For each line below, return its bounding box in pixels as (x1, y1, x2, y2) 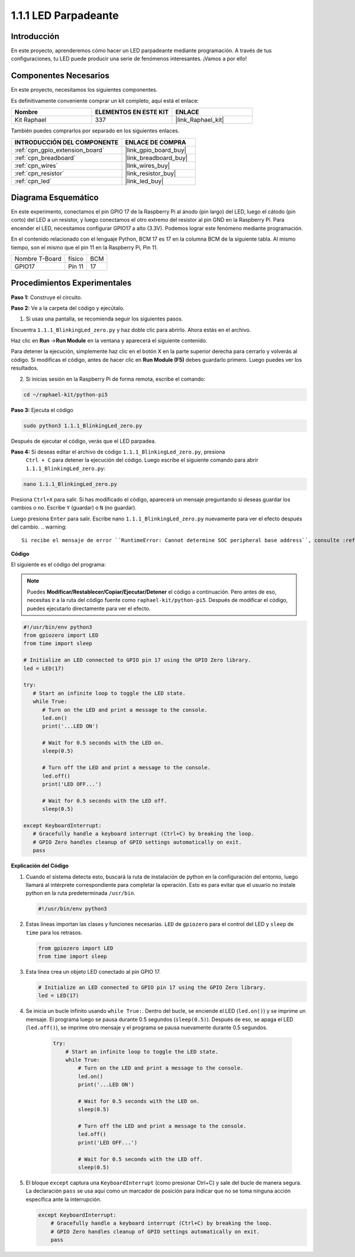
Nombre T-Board (14, 255, 62, 263)
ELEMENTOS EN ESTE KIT (95, 108, 169, 116)
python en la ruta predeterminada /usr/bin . (25, 890, 135, 897)
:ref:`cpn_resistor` (14, 169, 64, 177)
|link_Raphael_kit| (175, 116, 224, 124)
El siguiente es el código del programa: (11, 561, 106, 568)
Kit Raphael (14, 116, 47, 124)
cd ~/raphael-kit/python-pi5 (23, 391, 108, 398)
